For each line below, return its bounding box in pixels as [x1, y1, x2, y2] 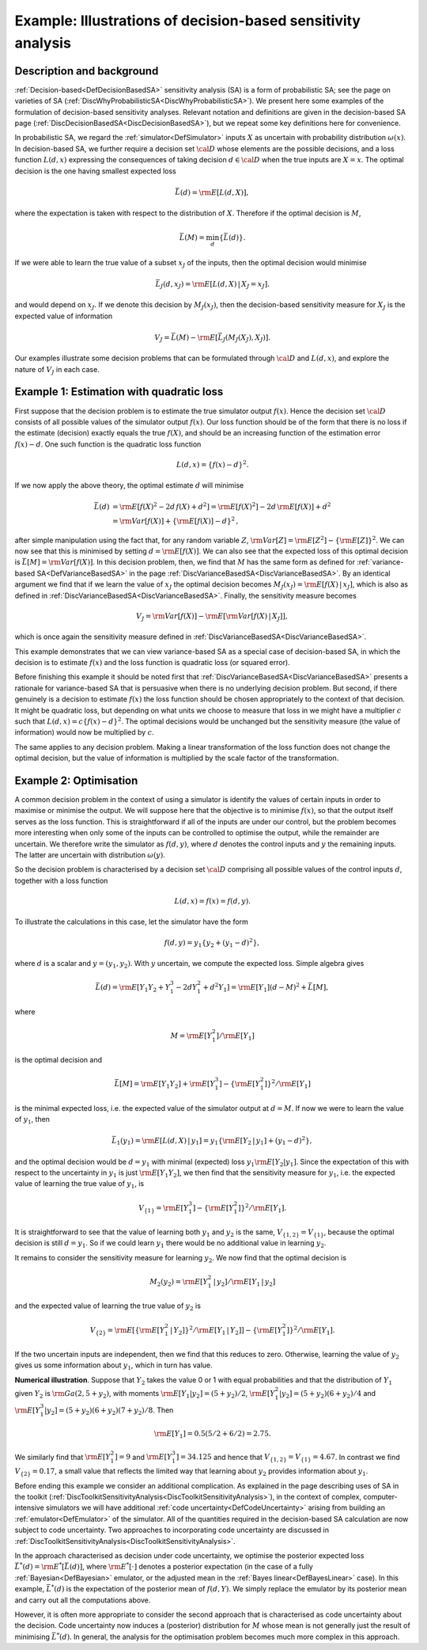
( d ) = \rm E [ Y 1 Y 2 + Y [100, 983, 171, 994]
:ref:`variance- [357, 557, 404, 567]
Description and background [14, 64, 159, 78]
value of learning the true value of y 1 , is [14, 1179, 145, 1191]
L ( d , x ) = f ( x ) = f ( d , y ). [174, 897, 251, 906]
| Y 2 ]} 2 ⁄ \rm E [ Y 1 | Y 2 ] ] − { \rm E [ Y [170, 1324, 283, 1336]
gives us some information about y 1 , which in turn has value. [14, 1360, 213, 1372]
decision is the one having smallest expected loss [14, 166, 177, 176]
